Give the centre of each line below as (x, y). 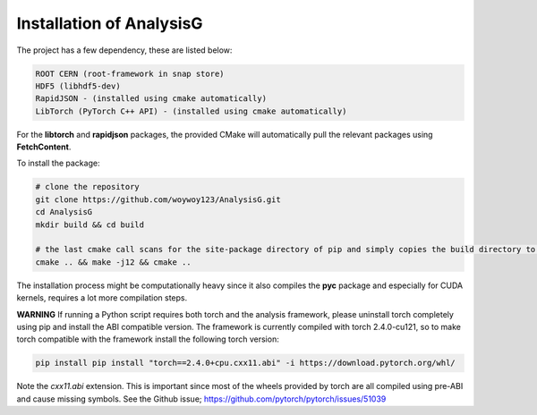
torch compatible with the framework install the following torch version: (148, 339)
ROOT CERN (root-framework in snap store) (130, 73)
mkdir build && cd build (90, 224)
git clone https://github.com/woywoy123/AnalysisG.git (158, 199)
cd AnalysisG (64, 212)
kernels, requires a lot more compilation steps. (102, 298)
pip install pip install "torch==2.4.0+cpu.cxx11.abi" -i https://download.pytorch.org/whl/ (245, 363)
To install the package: (58, 163)
